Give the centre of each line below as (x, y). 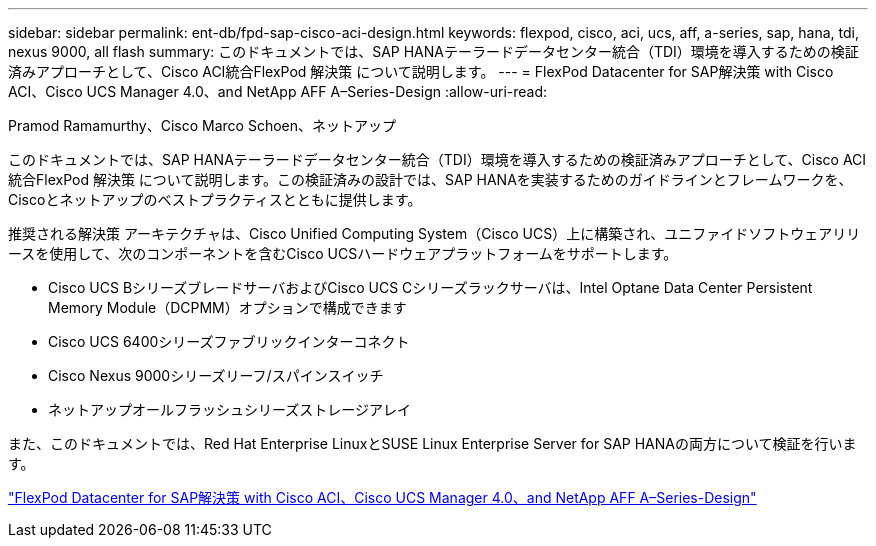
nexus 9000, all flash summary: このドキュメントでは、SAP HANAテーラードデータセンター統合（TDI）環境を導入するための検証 (433, 51)
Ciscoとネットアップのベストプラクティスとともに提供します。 (215, 199)
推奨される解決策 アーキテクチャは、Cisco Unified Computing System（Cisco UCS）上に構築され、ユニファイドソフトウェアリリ (434, 233)
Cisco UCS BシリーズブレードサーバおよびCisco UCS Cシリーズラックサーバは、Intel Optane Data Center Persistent (430, 287)
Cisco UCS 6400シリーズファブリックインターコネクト (229, 341)
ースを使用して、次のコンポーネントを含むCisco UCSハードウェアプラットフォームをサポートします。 (343, 253)
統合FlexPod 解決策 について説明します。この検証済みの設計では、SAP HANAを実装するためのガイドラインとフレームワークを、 (430, 179)
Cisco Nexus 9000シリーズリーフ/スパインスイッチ (216, 375)
